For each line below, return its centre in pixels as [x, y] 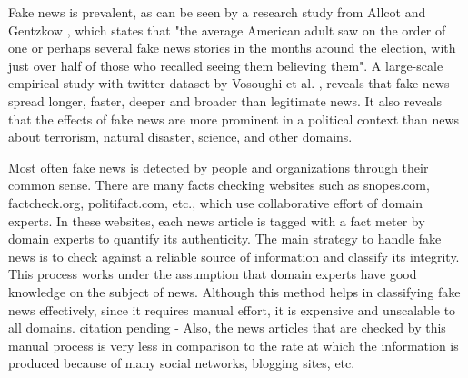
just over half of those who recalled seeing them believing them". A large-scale [226, 65]
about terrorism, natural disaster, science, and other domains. [180, 137]
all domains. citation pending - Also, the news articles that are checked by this [227, 328]
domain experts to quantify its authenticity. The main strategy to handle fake [225, 239]
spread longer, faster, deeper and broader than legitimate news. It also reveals [225, 100]
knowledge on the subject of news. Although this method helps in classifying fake [234, 291]
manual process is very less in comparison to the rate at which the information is [234, 345]
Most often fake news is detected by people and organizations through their [219, 167]
